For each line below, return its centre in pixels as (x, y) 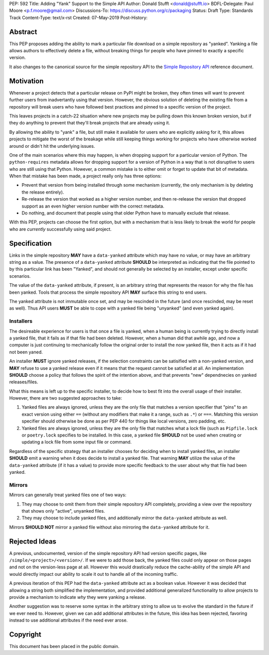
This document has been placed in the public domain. (64, 647)
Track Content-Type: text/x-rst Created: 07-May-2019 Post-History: (78, 17)
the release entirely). (43, 192)
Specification (30, 243)
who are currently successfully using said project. (61, 229)
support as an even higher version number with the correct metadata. (93, 206)
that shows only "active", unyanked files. (63, 511)
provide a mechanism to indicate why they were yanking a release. (78, 597)
